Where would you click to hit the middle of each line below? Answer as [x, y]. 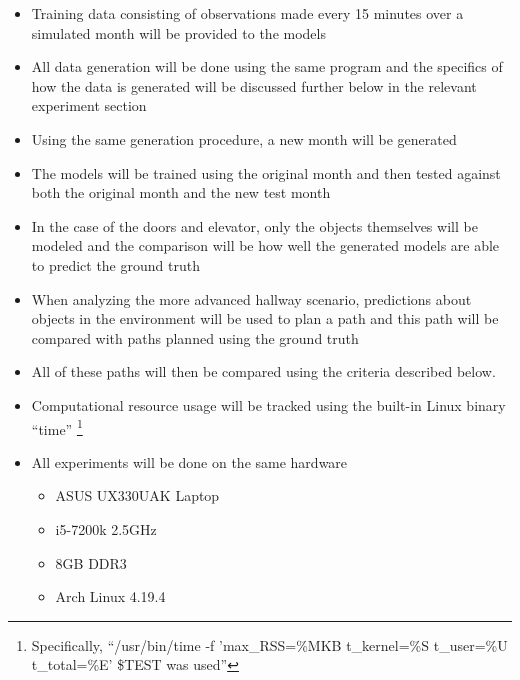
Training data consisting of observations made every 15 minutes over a [247, 13]
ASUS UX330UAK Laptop [137, 495]
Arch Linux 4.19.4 [110, 596]
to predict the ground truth [115, 264]
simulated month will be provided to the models [178, 32]
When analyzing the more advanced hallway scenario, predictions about [251, 298]
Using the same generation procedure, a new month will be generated [244, 138]
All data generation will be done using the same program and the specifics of [267, 66]
